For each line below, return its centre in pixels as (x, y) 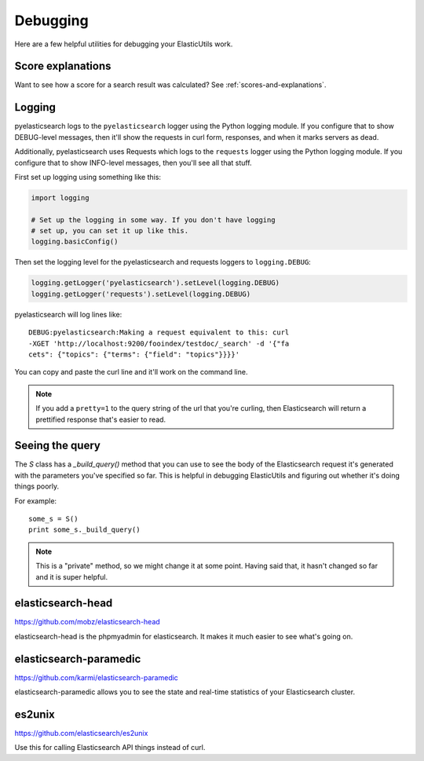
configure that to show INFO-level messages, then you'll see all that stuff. (133, 163)
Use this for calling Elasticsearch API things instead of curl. (110, 748)
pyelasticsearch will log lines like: (68, 314)
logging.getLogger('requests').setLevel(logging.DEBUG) (141, 294)
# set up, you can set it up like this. (110, 231)
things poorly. (37, 486)
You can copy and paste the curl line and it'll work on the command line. (131, 372)
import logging (60, 198)
